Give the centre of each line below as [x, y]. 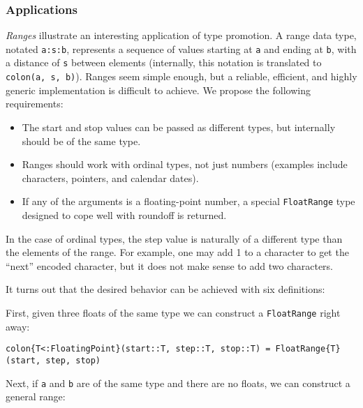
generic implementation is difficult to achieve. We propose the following [158, 90]
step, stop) [73, 360]
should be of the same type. [81, 141]
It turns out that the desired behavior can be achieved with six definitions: [165, 289]
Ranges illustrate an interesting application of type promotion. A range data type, [181, 35]
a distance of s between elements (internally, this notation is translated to [164, 62]
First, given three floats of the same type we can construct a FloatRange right [173, 312]
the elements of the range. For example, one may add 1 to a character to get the [177, 252]
